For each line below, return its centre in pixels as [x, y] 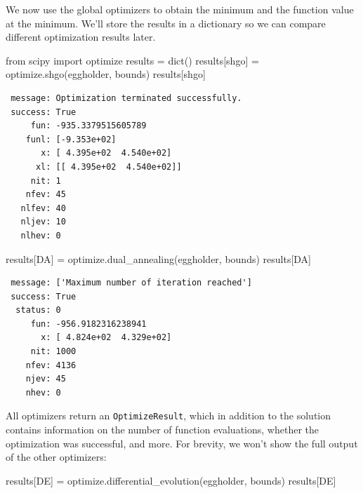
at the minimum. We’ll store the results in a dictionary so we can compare [166, 23]
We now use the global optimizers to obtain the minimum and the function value [180, 9]
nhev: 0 [43, 392]
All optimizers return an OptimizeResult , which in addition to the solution [169, 416]
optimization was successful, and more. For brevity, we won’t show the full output [182, 443]
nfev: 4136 [51, 365]
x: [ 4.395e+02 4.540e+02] [106, 153]
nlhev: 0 [41, 235]
